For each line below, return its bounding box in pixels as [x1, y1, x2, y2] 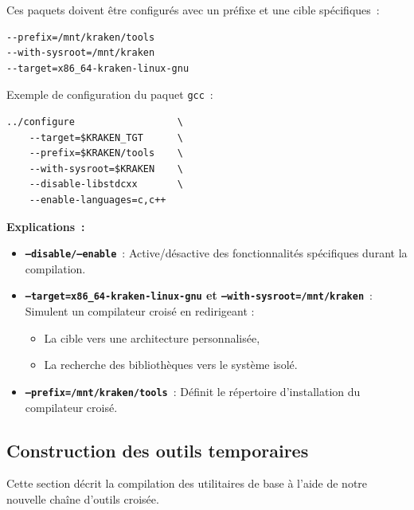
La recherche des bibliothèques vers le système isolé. [44, 356, 298, 373]
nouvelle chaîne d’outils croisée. [6, 490, 159, 507]
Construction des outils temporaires [6, 437, 309, 462]
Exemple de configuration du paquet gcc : [6, 86, 213, 103]
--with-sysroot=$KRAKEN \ [29, 163, 183, 175]
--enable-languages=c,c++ [29, 194, 166, 206]
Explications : [6, 218, 85, 234]
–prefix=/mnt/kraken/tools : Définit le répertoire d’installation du [25, 382, 361, 399]
